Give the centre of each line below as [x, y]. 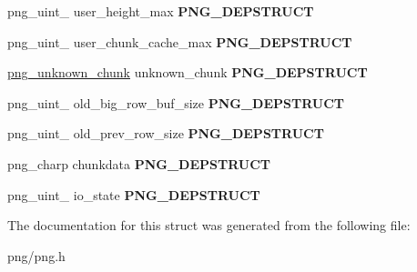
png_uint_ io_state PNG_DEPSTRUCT [134, 194]
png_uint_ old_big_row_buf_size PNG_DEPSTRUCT [176, 102]
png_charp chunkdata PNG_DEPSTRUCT [139, 163]
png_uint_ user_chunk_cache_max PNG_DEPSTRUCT [180, 41]
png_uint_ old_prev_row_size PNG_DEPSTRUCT [166, 133]
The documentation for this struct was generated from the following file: [209, 225]
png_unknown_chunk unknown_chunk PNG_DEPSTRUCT [188, 72]
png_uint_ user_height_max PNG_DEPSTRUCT [161, 11]
